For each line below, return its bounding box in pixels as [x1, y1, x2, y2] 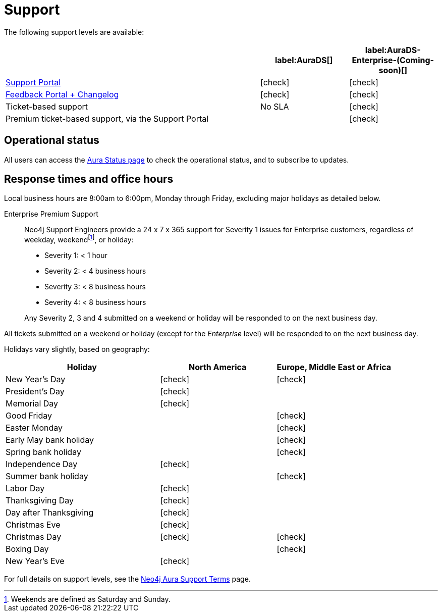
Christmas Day [6, 532, 62, 542]
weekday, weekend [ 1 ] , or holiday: [24, 234, 134, 244]
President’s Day [6, 386, 65, 397]
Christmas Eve [6, 520, 61, 530]
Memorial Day [6, 398, 59, 409]
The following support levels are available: [4, 27, 144, 36]
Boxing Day [6, 544, 49, 554]
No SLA [260, 101, 289, 112]
